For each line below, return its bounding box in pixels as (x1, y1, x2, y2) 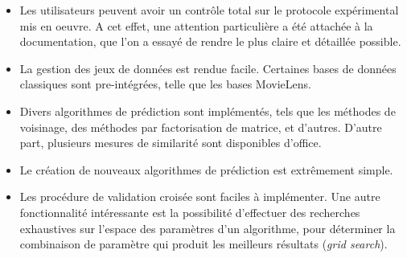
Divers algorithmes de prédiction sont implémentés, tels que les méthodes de (19, 102, 396, 119)
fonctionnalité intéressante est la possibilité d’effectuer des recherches (19, 203, 360, 220)
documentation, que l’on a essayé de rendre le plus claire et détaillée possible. (19, 33, 401, 50)
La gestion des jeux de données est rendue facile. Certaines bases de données (19, 59, 397, 76)
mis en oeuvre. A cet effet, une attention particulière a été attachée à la (19, 17, 373, 34)
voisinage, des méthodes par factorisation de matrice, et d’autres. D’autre (19, 118, 382, 135)
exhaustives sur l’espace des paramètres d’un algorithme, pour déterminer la (19, 219, 396, 236)
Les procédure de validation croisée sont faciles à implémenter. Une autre (19, 188, 380, 205)
